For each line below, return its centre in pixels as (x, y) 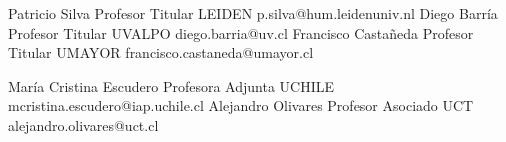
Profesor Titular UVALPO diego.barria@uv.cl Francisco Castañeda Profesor (241, 32)
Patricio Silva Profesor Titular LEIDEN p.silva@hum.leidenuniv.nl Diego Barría (253, 13)
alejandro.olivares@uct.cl (83, 124)
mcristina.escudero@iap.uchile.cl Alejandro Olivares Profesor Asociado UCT (241, 105)
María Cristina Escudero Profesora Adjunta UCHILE (171, 85)
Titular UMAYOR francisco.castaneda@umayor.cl (161, 52)
